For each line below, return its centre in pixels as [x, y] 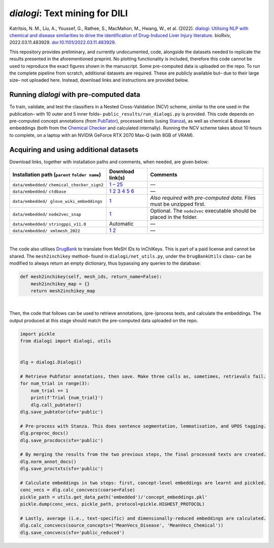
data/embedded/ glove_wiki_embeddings [57, 202]
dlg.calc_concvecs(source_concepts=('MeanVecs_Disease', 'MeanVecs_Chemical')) [122, 525]
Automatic [122, 224]
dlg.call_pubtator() [56, 405]
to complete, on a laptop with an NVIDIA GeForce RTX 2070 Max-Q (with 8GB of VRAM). [102, 135]
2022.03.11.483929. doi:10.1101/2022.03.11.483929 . [63, 43]
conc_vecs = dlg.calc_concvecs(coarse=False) [78, 490]
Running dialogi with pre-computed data [75, 95]
